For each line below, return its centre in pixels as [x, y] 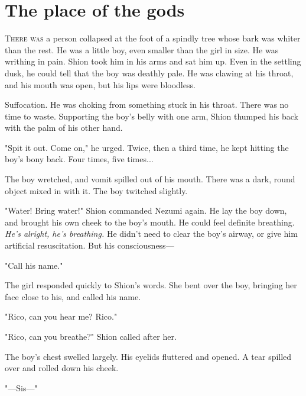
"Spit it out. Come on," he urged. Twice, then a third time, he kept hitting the [147, 147]
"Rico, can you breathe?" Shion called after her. [91, 336]
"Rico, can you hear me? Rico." [61, 316]
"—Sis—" [21, 387]
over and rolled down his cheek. [62, 368]
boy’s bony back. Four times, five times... [79, 159]
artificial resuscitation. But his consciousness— [89, 245]
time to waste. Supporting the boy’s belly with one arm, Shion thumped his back [152, 116]
